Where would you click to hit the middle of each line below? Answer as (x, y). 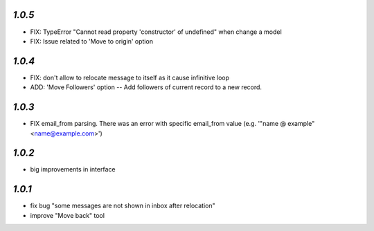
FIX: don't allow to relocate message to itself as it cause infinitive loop (130, 77)
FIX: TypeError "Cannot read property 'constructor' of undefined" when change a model (156, 32)
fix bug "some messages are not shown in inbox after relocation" (123, 206)
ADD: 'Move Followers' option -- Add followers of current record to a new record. (146, 87)
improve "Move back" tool (68, 215)
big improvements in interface (73, 169)
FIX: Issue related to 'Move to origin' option (92, 41)
